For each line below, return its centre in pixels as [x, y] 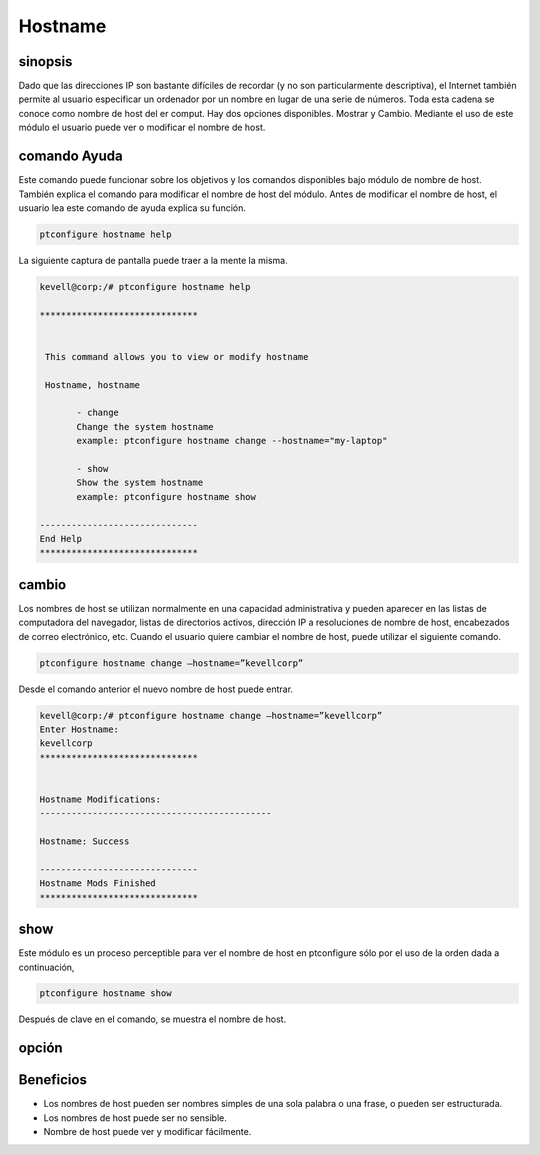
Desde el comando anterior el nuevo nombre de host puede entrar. [156, 689]
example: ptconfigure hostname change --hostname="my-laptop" [232, 441]
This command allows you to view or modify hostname [177, 356]
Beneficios [52, 1080]
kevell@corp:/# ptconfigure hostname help [145, 286]
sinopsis [45, 61]
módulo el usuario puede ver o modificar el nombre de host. [142, 127]
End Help [61, 538]
